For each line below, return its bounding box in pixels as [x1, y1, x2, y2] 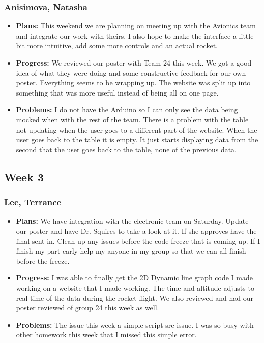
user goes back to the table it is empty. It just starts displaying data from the [16, 134, 258, 145]
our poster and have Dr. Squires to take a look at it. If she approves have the [16, 225, 257, 236]
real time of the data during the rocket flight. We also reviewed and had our [16, 292, 253, 303]
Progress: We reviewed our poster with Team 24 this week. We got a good [16, 57, 252, 68]
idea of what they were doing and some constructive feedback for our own [16, 67, 246, 78]
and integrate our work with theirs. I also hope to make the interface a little [16, 30, 254, 41]
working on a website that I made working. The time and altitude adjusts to [16, 282, 254, 293]
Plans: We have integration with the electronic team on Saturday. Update [16, 215, 249, 226]
